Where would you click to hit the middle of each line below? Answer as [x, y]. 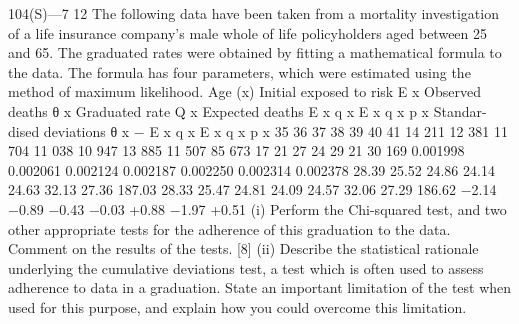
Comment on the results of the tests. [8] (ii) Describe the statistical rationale [243, 248]
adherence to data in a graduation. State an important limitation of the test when [260, 287]
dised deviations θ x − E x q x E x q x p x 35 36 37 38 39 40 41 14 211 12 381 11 [258, 130]
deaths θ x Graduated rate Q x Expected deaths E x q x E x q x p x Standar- [247, 110]
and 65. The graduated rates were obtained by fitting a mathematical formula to [255, 52]
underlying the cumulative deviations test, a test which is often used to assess [246, 267]
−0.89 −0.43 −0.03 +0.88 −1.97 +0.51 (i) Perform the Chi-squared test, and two [257, 208]
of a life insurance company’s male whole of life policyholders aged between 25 [248, 32]
